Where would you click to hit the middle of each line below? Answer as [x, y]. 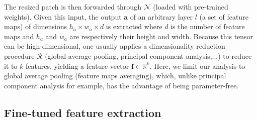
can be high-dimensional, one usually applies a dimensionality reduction [115, 46]
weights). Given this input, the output [63, 16]
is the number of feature [208, 26]
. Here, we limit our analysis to [197, 66]
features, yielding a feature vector [77, 66]
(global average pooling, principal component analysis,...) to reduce [148, 55]
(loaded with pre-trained [191, 7]
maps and [19, 36]
